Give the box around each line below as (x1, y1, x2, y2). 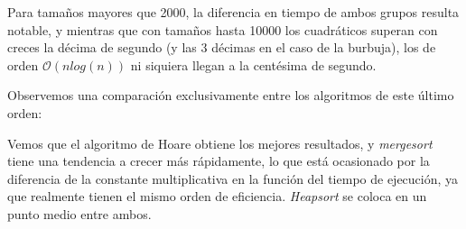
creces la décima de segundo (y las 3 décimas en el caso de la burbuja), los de (7, 38, 436, 57)
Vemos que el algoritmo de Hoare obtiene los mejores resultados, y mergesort (7, 133, 433, 152)
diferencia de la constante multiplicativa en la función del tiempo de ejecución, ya (7, 169, 459, 188)
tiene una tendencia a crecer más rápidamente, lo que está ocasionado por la (7, 151, 430, 170)
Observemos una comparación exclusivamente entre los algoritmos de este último (7, 86, 454, 105)
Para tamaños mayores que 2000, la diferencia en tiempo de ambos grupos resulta (7, 3, 460, 21)
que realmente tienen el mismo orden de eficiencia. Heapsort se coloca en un (7, 187, 427, 206)
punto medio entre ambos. (7, 204, 152, 223)
